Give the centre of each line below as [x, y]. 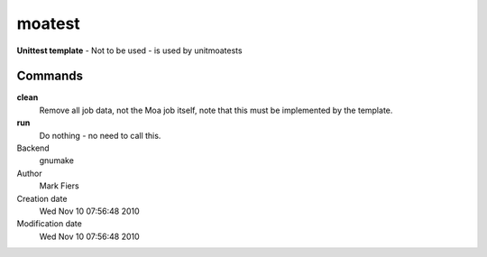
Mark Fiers [60, 186]
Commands [50, 76]
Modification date [50, 224]
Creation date [42, 198]
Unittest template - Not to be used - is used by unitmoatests [129, 50]
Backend [33, 148]
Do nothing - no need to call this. [100, 135]
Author [29, 173]
